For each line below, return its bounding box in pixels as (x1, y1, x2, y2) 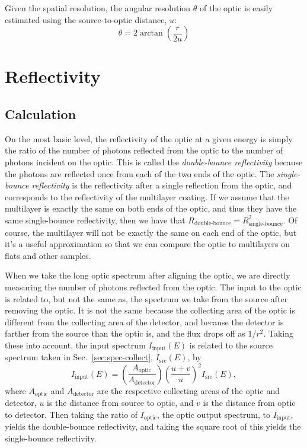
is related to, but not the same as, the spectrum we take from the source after (5, 292, 288, 305)
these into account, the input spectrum (5, 339, 146, 351)
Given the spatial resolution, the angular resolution (5, 2, 191, 14)
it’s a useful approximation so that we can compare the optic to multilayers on (5, 238, 290, 250)
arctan (139, 29, 163, 38)
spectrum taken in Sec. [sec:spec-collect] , (5, 351, 153, 363)
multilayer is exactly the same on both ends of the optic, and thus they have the (5, 202, 297, 215)
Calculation (5, 104, 76, 123)
